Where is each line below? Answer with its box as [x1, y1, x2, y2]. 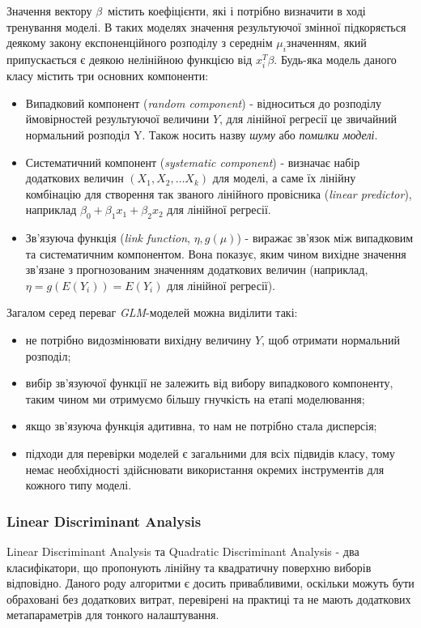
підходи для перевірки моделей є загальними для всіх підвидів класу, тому [25, 445, 395, 462]
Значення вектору [6, 2, 92, 19]
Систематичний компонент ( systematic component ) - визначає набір [25, 153, 360, 170]
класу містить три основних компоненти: [6, 67, 209, 84]
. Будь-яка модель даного [274, 50, 397, 67]
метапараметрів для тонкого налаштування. [6, 606, 219, 623]
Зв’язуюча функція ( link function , [25, 229, 190, 246]
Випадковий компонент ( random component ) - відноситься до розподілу [25, 94, 381, 111]
